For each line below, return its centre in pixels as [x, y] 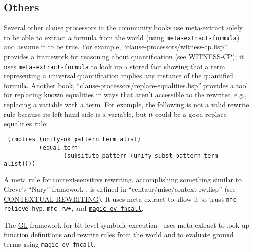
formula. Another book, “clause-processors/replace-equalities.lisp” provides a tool [126, 85]
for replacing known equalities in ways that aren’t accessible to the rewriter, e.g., [125, 95]
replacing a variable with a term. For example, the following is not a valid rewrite [126, 104]
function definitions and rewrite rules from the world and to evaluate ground [119, 234]
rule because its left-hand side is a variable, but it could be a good [104, 114]
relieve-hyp [23, 209]
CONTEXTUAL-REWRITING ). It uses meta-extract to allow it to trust [114, 198]
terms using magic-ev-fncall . [50, 244]
